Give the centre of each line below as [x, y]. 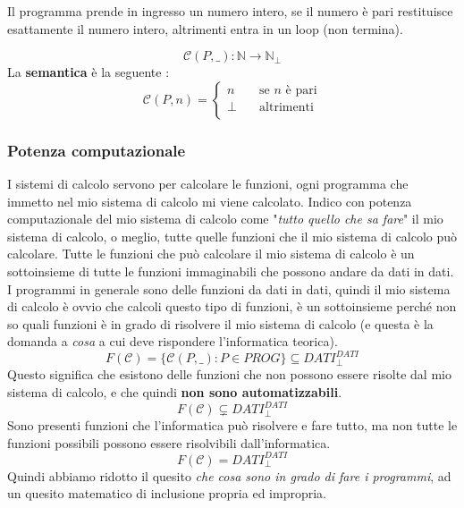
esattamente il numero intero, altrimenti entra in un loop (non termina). [205, 28]
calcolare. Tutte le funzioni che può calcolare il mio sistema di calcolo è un [211, 254]
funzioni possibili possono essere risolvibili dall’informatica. [169, 442]
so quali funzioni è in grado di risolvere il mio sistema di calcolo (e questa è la [220, 323]
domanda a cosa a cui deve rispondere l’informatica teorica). [173, 341]
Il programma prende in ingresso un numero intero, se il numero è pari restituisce [230, 11]
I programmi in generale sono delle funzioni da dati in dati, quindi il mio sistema [229, 288]
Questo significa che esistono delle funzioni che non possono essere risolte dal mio [229, 374]
